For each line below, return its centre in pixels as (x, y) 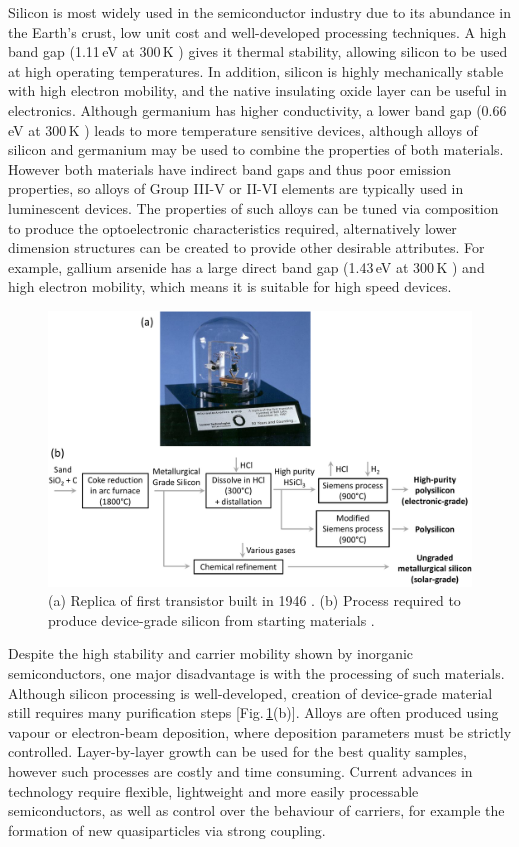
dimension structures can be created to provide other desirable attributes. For (246, 247)
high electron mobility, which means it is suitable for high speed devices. (230, 286)
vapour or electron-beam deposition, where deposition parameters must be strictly (260, 731)
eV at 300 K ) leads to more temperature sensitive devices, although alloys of (243, 129)
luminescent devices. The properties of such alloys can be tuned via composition (253, 207)
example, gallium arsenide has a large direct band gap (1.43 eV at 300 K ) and (246, 266)
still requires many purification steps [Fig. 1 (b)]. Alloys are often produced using (253, 712)
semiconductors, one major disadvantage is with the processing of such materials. (256, 673)
